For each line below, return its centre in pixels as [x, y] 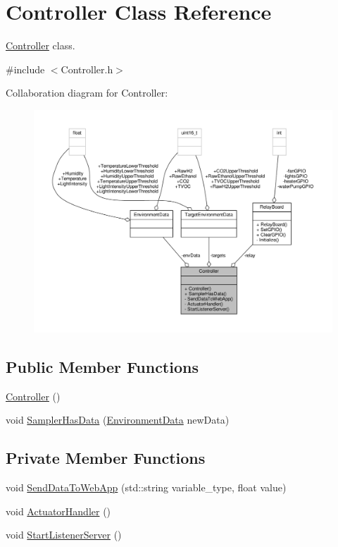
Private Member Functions [106, 458]
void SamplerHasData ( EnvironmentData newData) [118, 420]
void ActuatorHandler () [58, 511]
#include [25, 69]
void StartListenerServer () [64, 535]
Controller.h [87, 69]
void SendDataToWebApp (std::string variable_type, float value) [146, 487]
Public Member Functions [102, 366]
